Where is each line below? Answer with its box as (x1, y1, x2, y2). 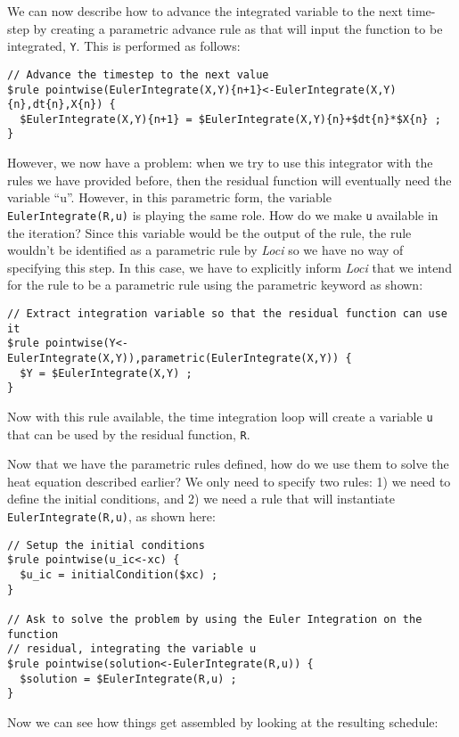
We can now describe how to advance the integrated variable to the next (7, 2, 403, 20)
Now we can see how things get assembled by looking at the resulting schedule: (7, 712, 439, 731)
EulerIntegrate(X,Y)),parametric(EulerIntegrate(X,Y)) (7, 351, 340, 364)
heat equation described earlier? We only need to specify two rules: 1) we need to (7, 471, 451, 490)
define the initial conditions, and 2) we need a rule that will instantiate (7, 489, 395, 508)
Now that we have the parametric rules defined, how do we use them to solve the (7, 454, 449, 473)
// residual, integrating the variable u (7, 643, 257, 656)
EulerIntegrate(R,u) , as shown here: (7, 506, 216, 525)
